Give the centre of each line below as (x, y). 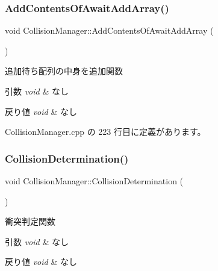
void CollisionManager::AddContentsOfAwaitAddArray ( (109, 30)
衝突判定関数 (30, 221)
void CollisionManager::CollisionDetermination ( (94, 181)
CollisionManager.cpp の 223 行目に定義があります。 (105, 132)
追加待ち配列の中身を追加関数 (64, 71)
